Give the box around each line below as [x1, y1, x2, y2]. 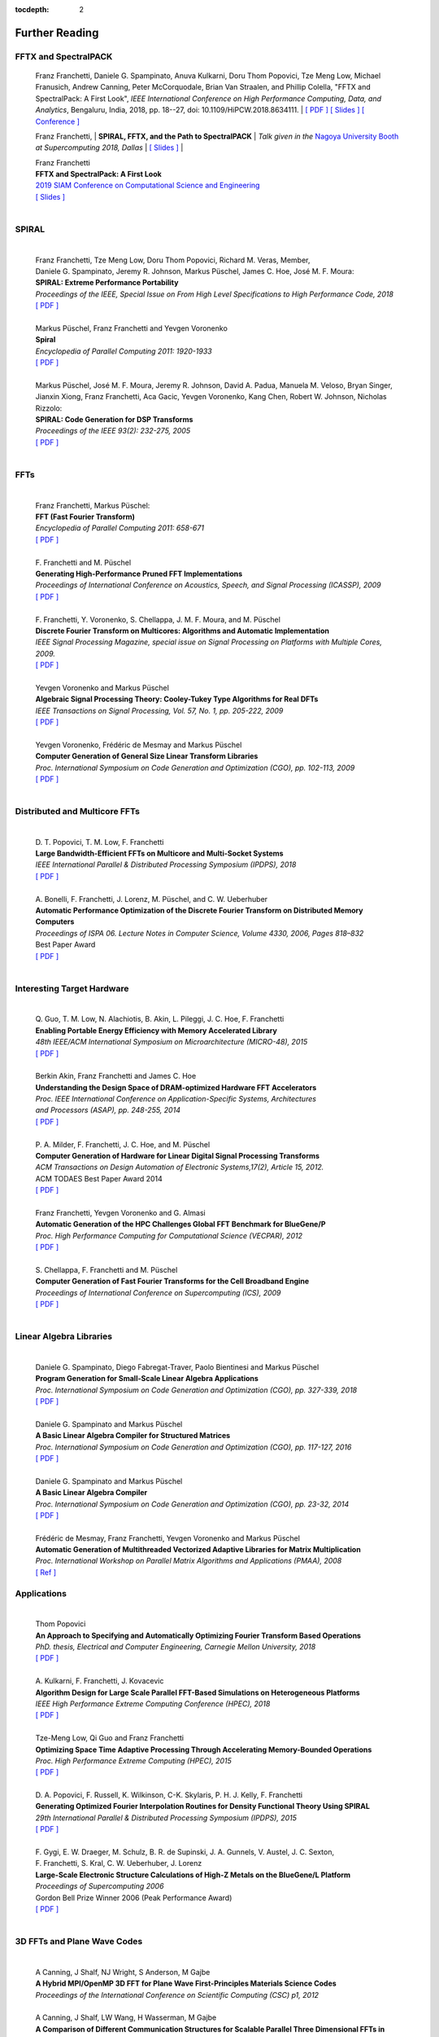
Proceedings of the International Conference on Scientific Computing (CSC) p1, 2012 [35, 1990, 319, 2000]
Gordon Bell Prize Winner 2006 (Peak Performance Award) [35, 1893, 233, 1903]
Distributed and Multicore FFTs [15, 806, 140, 817]
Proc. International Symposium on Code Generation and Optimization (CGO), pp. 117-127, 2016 [35, 1442, 352, 1452]
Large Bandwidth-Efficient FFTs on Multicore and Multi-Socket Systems [35, 848, 284, 859]
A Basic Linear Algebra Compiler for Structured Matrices [35, 1431, 231, 1441]
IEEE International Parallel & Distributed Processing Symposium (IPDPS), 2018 [35, 860, 297, 869]
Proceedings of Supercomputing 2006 [35, 1881, 164, 1891]
